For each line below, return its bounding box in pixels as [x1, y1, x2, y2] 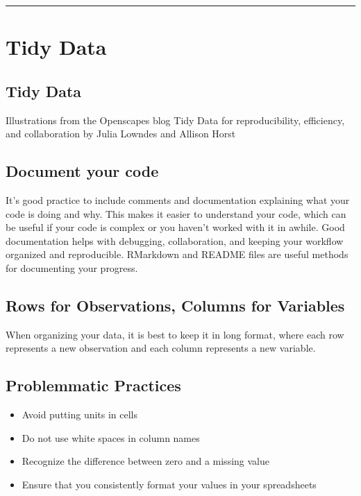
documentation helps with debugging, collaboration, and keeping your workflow [6, 233, 344, 248]
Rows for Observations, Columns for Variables [6, 294, 345, 316]
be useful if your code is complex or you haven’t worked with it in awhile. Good [6, 220, 345, 234]
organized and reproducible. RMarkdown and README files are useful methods [6, 247, 349, 262]
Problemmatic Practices [6, 375, 181, 396]
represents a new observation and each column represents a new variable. [6, 341, 316, 355]
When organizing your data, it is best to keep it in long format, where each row [6, 327, 344, 341]
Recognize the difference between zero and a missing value [22, 454, 269, 468]
